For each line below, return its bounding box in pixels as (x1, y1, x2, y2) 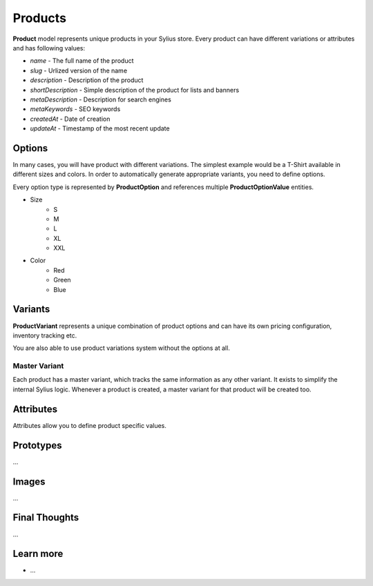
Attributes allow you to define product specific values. (12, 421, 167, 429)
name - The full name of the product (30, 57, 134, 65)
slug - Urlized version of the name (30, 66, 128, 75)
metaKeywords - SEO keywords (30, 105, 121, 113)
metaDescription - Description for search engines (30, 95, 172, 104)
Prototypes (12, 439, 62, 451)
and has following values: (12, 43, 86, 52)
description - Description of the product (30, 76, 144, 84)
